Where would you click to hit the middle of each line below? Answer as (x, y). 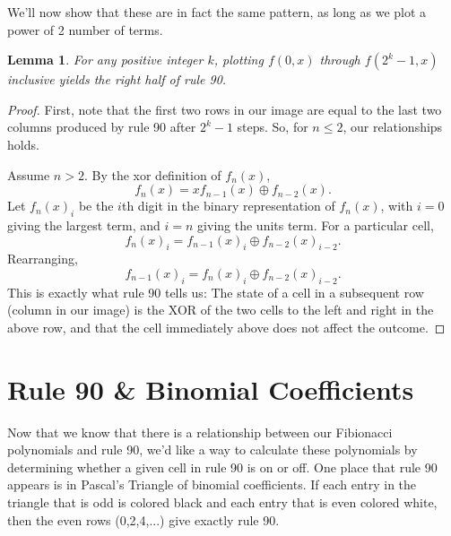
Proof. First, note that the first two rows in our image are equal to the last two (225, 109)
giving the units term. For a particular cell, (316, 225)
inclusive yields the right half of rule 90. (117, 79)
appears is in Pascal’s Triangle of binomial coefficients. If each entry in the (212, 484)
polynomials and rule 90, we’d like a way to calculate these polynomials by (212, 450)
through (340, 60)
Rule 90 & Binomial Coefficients (211, 389)
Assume (29, 174)
